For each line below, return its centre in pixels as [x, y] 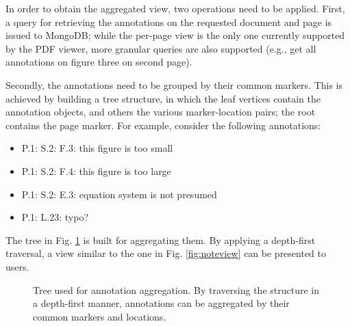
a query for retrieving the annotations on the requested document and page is [169, 22]
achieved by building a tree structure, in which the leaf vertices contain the [163, 98]
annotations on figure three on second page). [99, 62]
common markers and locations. [100, 316]
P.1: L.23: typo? [55, 217]
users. [17, 266]
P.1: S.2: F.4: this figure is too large [96, 171]
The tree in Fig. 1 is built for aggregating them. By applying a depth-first [161, 240]
